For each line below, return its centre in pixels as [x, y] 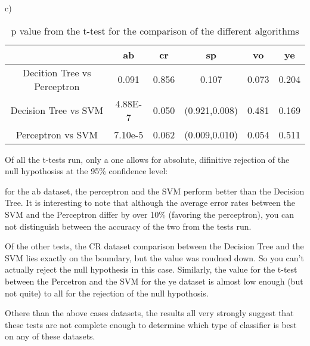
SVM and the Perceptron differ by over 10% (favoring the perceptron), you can [150, 214]
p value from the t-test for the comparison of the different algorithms [155, 30]
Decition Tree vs [57, 72]
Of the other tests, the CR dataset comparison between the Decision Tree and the [154, 246]
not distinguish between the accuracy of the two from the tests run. [128, 226]
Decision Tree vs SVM [57, 110]
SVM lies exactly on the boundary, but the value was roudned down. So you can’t [154, 257]
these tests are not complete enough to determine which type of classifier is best [151, 324]
